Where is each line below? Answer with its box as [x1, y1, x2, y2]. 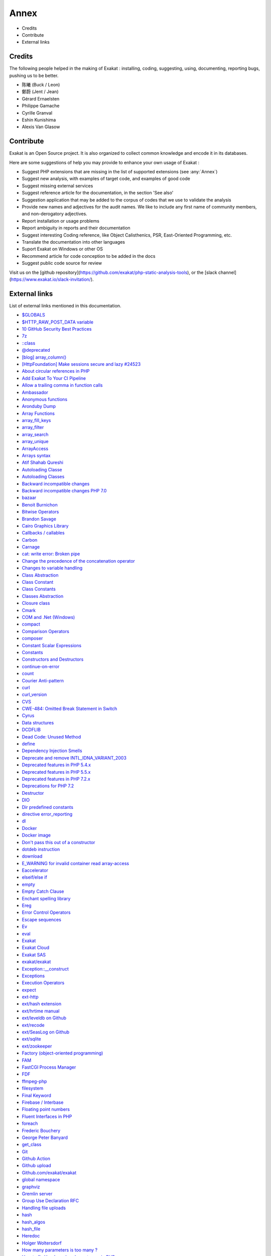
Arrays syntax [22, 453, 51, 459]
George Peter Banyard [22, 1134, 68, 1140]
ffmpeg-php [22, 1078, 47, 1084]
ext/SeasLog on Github [22, 1029, 70, 1035]
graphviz [22, 1184, 40, 1190]
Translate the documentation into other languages [22, 239, 125, 245]
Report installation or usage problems [22, 218, 100, 224]
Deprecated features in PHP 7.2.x [22, 776, 90, 782]
